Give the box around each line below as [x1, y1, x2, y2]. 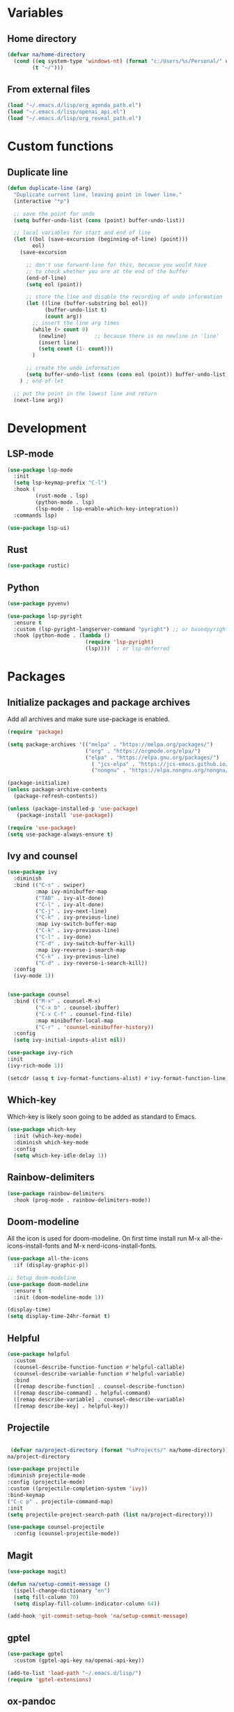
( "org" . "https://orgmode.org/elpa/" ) [84, 747, 201, 755]
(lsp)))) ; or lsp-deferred [84, 645, 170, 652]
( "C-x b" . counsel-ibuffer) [35, 1004, 120, 1011]
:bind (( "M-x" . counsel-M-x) [13, 998, 101, 1005]
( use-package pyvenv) [7, 600, 70, 607]
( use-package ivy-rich [7, 1049, 73, 1056]
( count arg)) [44, 313, 82, 320]
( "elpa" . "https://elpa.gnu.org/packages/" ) [84, 754, 219, 761]
